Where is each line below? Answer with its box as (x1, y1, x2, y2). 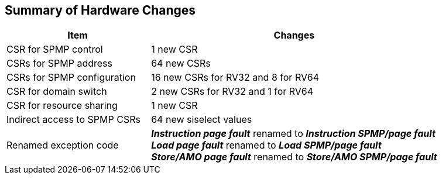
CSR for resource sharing (6, 99, 118, 112)
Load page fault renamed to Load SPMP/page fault (151, 139, 382, 152)
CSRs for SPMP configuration (6, 71, 136, 84)
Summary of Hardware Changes (5, 3, 196, 18)
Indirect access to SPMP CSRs (6, 113, 141, 126)
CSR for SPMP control (6, 43, 103, 56)
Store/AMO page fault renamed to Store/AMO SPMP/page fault (151, 151, 437, 163)
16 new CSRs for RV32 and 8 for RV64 (151, 71, 320, 84)
